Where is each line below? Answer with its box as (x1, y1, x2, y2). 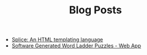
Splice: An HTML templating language (11, 36, 104, 43)
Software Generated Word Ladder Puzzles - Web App (11, 42, 142, 49)
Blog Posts (69, 3, 122, 17)
